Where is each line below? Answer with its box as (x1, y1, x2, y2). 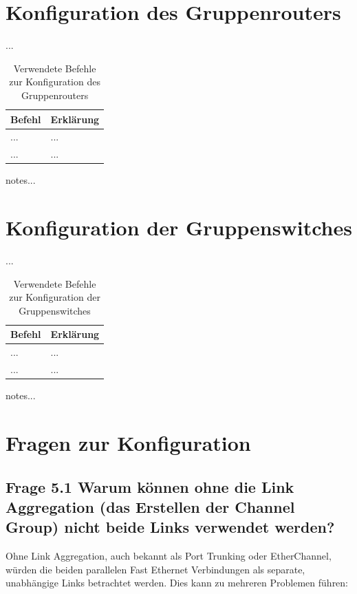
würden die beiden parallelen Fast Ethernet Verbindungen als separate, (6, 562, 305, 576)
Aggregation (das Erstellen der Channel (6, 496, 295, 517)
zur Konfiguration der (9, 290, 100, 304)
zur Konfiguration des (9, 74, 100, 89)
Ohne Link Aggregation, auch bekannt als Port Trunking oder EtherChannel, (6, 549, 332, 563)
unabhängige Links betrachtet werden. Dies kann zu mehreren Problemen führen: (6, 575, 349, 590)
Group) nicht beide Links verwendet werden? (6, 516, 335, 538)
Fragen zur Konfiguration (6, 428, 251, 456)
